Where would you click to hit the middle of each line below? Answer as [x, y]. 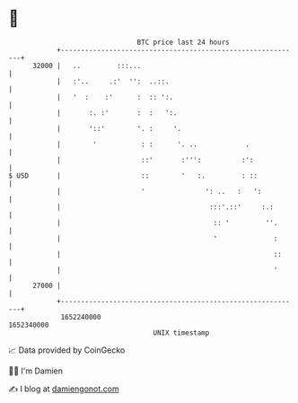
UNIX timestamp [181, 333]
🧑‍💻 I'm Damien [36, 371]
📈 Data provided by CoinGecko [67, 350]
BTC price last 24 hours [183, 42]
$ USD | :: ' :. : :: [133, 175]
